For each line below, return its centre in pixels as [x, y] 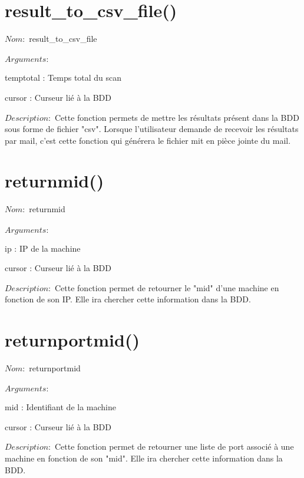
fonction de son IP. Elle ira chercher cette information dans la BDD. [128, 299]
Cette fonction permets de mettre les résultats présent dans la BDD [177, 117]
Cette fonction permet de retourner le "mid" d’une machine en [167, 287]
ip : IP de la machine [43, 248]
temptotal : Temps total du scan [63, 78]
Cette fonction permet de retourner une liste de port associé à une [174, 446]
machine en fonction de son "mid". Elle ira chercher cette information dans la [144, 458]
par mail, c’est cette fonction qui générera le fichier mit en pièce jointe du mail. [148, 140]
